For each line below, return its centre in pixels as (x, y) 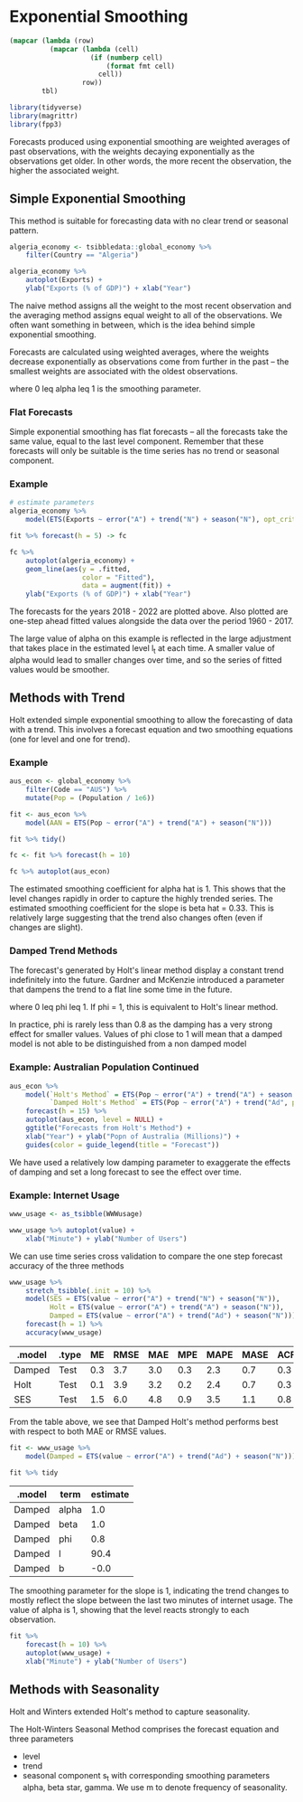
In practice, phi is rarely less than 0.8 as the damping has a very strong (141, 1024)
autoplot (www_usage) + (68, 1653)
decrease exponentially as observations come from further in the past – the (149, 361)
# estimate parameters (52, 503)
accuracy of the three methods (67, 1265)
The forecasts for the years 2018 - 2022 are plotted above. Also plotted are (149, 611)
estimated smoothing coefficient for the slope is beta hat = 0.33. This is (142, 908)
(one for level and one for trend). (70, 739)
